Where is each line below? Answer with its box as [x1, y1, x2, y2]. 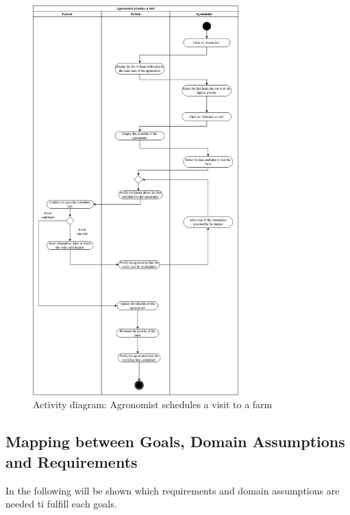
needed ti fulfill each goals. [5, 497, 117, 511]
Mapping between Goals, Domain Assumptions [5, 431, 345, 452]
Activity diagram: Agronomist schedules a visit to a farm [33, 397, 273, 412]
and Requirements [5, 451, 138, 472]
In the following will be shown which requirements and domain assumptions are [5, 483, 340, 497]
